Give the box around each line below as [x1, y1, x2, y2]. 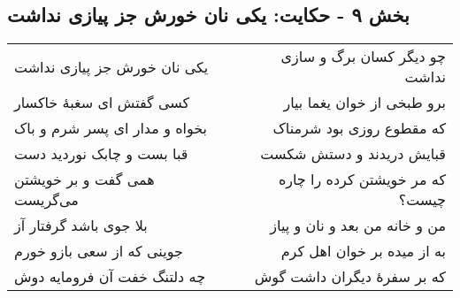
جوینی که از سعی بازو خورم [14, 241, 183, 262]
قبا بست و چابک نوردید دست [14, 143, 188, 164]
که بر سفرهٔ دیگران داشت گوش [254, 266, 446, 287]
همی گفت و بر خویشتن [14, 169, 155, 190]
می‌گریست [14, 189, 79, 210]
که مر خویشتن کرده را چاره [278, 169, 446, 190]
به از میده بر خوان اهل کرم [280, 241, 446, 262]
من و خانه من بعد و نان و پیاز [270, 215, 446, 236]
